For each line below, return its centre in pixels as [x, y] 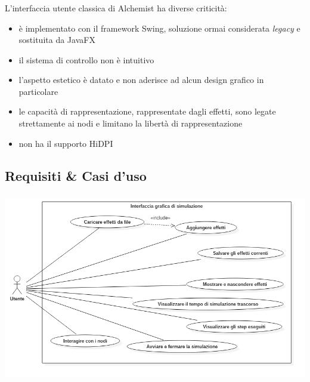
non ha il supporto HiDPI [66, 143]
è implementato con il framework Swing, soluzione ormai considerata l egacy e [159, 28]
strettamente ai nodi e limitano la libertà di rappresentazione [131, 123]
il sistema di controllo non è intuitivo [86, 59]
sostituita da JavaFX [57, 40]
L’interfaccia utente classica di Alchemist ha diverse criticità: [116, 7]
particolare [38, 91]
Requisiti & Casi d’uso [76, 175]
